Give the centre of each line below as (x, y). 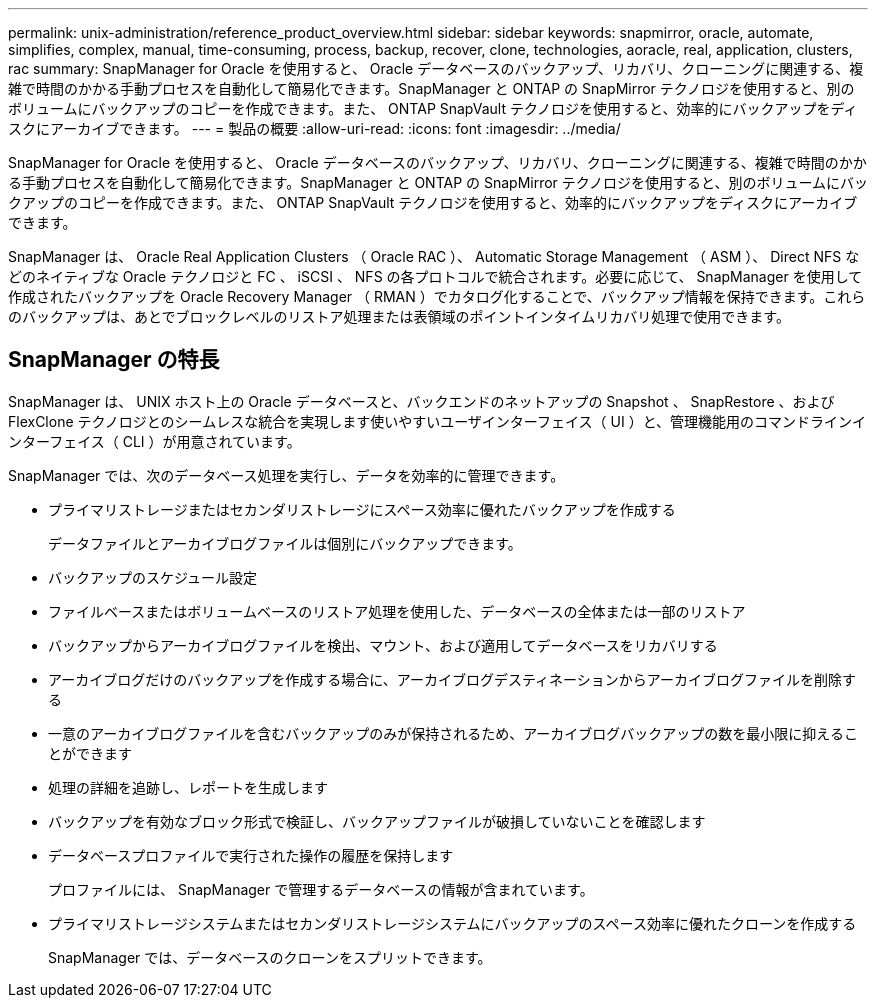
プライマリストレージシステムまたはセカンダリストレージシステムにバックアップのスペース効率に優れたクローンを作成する (452, 923)
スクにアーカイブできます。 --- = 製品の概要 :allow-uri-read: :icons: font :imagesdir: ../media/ (314, 128)
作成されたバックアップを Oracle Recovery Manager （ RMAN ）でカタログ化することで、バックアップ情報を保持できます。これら (437, 296)
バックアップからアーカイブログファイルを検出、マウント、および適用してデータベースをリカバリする (383, 645)
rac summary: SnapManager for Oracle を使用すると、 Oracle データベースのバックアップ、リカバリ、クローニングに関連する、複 (436, 68)
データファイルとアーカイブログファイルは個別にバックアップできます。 (285, 543)
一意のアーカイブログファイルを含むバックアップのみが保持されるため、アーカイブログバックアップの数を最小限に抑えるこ (453, 733)
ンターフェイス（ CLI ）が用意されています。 (154, 441)
